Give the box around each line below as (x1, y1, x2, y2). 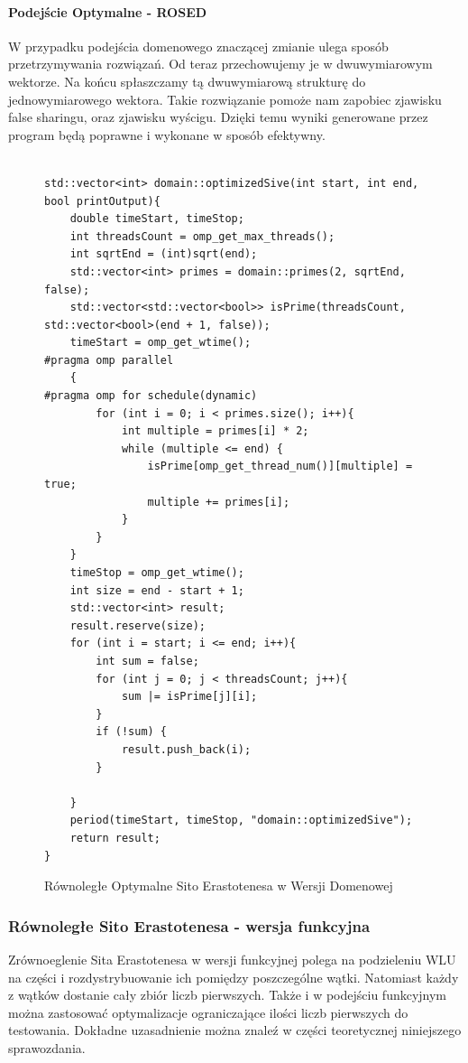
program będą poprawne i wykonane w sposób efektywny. (8, 125, 326, 144)
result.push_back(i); (121, 742, 252, 756)
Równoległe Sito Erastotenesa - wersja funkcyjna (8, 914, 371, 937)
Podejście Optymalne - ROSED (8, 2, 207, 21)
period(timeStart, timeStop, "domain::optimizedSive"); (69, 814, 413, 827)
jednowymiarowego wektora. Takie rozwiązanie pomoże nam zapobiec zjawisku (8, 89, 442, 108)
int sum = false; (96, 654, 199, 667)
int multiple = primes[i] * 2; (121, 424, 309, 438)
